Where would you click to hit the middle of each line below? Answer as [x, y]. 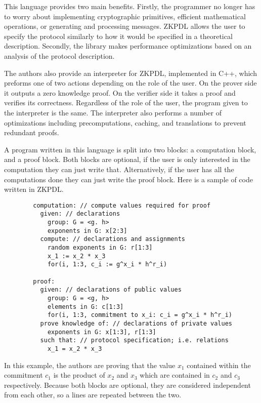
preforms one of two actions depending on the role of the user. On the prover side [130, 83]
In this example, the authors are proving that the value [90, 365]
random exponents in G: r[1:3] [100, 247]
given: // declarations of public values [111, 290]
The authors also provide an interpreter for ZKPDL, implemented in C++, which [130, 73]
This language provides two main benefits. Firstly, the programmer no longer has [130, 6]
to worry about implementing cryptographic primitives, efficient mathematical [125, 16]
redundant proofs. [32, 132]
